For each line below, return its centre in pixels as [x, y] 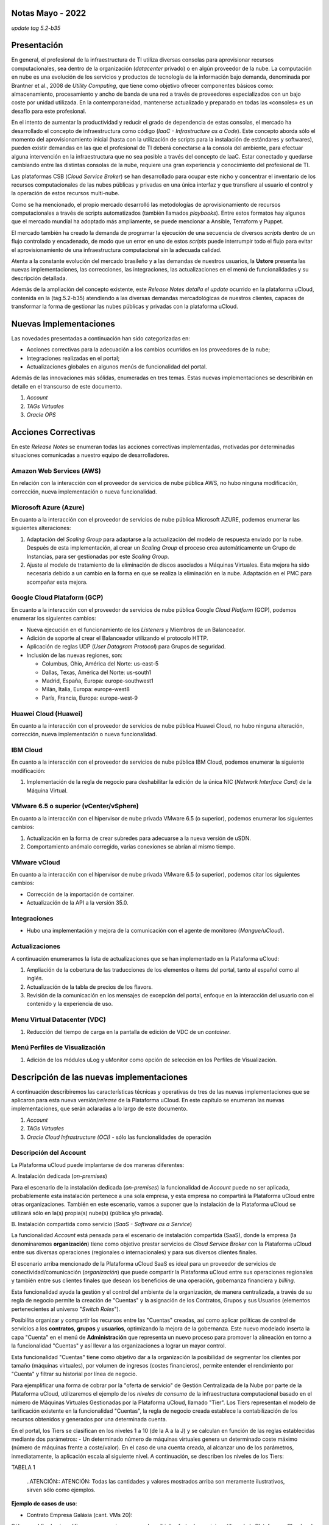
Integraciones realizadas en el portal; [73, 358]
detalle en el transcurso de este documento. [67, 386]
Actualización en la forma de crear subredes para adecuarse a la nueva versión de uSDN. [139, 838]
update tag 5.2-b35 [36, 28]
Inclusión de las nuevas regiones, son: [75, 655]
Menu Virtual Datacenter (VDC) [58, 1020]
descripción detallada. [39, 278]
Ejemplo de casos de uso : [44, 1504]
